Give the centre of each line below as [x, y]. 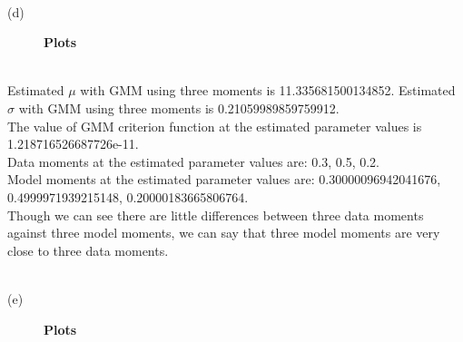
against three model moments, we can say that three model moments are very [224, 233]
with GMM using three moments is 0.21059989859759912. [179, 107]
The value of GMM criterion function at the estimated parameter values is [215, 126]
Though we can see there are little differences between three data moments [216, 215]
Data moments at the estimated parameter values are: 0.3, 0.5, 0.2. [193, 161]
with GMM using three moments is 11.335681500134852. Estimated [268, 90]
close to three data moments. [88, 250]
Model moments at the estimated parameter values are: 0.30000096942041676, [224, 179]
